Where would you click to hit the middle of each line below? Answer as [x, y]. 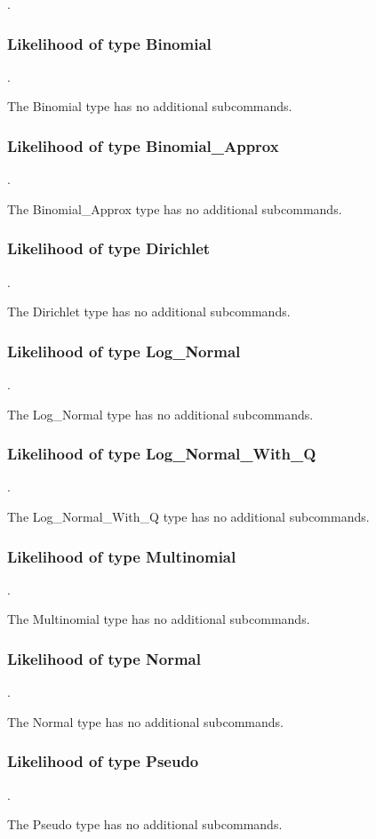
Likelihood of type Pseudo [103, 761]
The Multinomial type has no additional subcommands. [159, 619]
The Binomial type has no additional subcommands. [150, 106]
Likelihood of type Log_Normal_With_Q [162, 454]
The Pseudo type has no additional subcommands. [145, 824]
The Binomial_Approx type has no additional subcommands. [175, 208]
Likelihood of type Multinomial [122, 556]
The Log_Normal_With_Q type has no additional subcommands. [188, 517]
